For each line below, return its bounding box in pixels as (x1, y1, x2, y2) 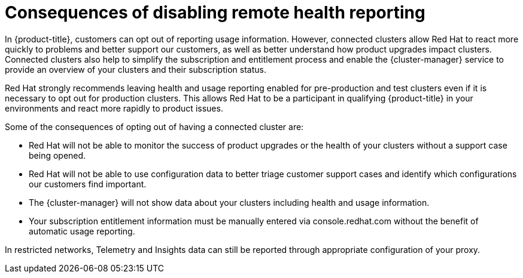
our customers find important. (29, 178, 147, 189)
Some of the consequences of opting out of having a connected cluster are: (5, 121, 304, 132)
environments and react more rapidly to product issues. (5, 103, 223, 113)
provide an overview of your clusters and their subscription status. (5, 64, 266, 75)
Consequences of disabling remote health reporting (5, 2, 425, 23)
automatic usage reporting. (29, 226, 135, 236)
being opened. (29, 150, 86, 160)
